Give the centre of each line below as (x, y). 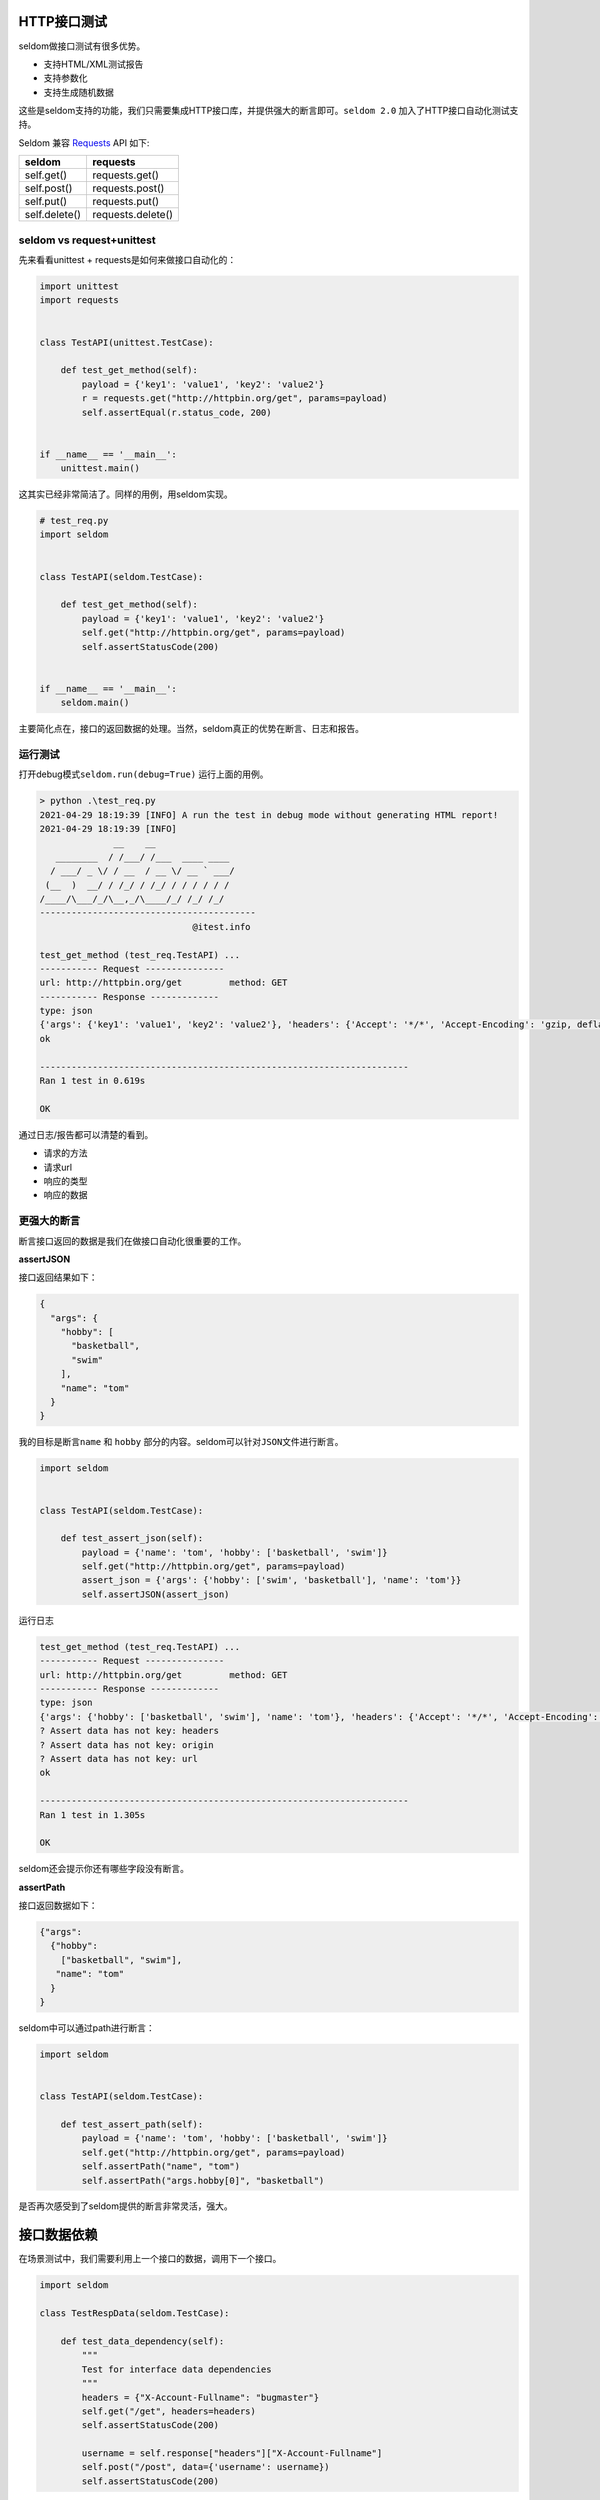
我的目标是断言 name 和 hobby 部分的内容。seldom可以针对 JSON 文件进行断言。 (181, 1442)
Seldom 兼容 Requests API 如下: (84, 142)
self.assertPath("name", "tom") (160, 2166)
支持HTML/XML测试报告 (93, 64)
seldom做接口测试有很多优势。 (82, 46)
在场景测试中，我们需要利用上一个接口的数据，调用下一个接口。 (150, 2259)
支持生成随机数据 (78, 92)
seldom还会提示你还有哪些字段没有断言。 (104, 1869)
